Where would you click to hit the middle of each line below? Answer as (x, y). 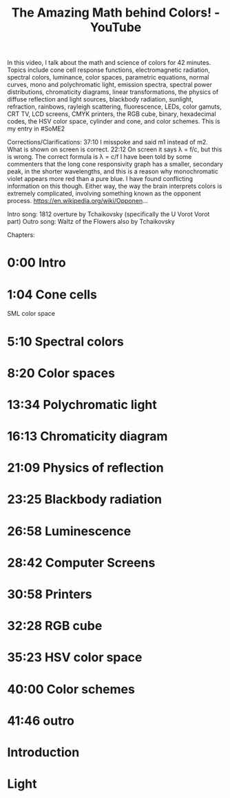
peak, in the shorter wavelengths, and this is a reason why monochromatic (113, 171)
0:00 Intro (37, 263)
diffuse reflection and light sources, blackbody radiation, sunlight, (101, 99)
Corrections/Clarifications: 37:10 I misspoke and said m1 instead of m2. (108, 142)
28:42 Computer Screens (81, 563)
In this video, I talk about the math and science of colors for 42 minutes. (109, 63)
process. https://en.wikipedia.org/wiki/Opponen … (77, 201)
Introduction (43, 752)
